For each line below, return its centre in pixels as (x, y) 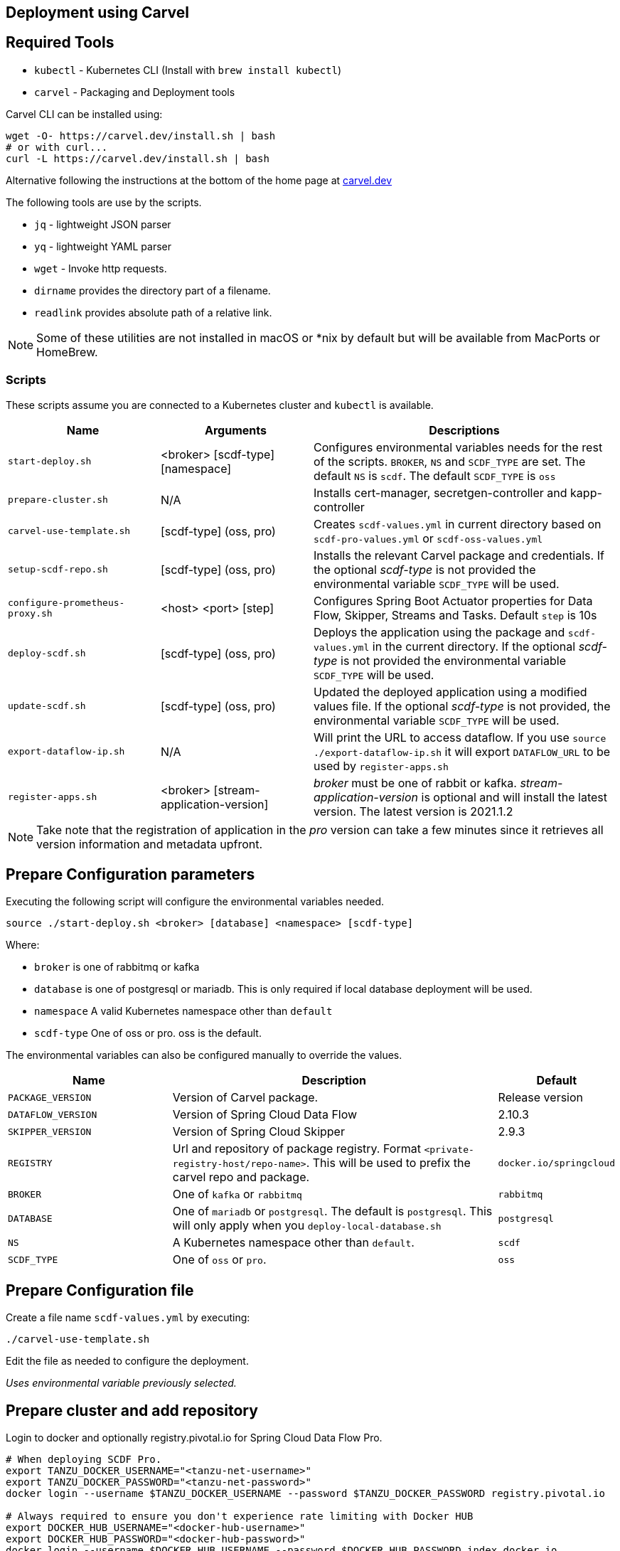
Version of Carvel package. (245, 1098)
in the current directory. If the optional (474, 646)
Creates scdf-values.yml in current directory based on (458, 524)
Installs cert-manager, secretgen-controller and (440, 492)
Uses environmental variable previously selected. (121, 1383)
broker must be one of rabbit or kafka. (415, 783)
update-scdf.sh (47, 706)
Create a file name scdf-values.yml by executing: (128, 1318)
